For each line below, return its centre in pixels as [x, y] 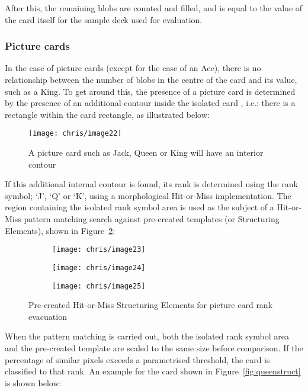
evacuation [48, 316]
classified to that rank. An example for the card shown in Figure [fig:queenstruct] [153, 371]
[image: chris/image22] [75, 134]
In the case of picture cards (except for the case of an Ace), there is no [133, 68]
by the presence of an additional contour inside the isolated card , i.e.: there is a [150, 103]
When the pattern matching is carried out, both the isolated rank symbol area [147, 336]
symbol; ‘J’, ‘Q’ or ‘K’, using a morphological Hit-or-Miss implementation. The [148, 195]
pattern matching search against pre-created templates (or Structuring [152, 219]
